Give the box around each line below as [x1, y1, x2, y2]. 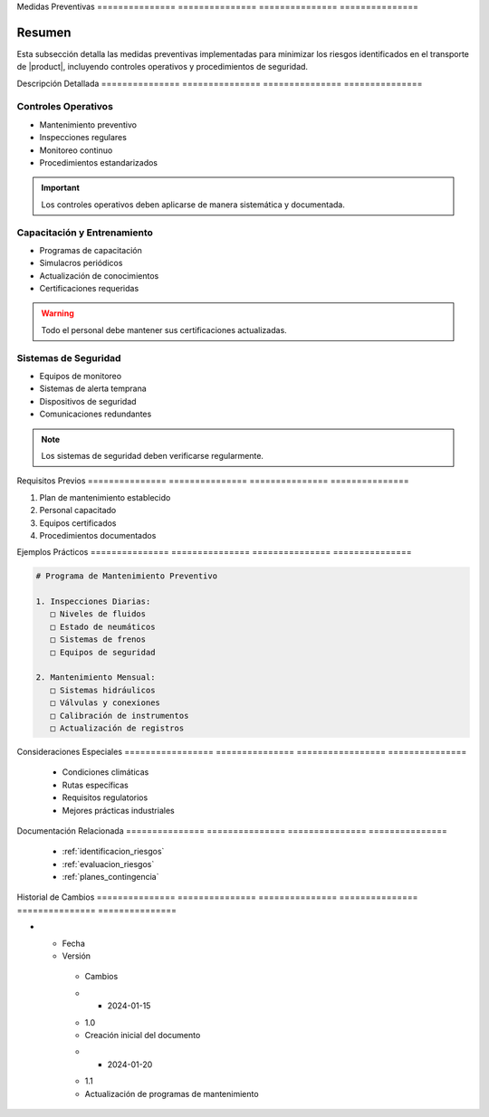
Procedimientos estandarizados [39, 158, 158, 167]
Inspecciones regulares [39, 132, 127, 143]
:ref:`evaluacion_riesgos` [62, 858, 155, 869]
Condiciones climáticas [62, 767, 149, 778]
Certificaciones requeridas [39, 283, 139, 294]
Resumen [16, 24, 72, 40]
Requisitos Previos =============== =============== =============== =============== [16, 475, 409, 486]
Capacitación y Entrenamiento [16, 226, 154, 239]
